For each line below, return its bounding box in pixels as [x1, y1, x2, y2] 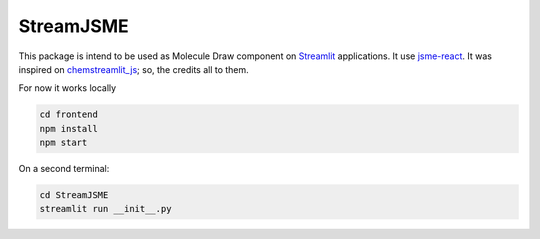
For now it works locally [18, 82, 117, 94]
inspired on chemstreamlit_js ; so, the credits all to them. [18, 63, 249, 75]
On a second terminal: [18, 163, 110, 175]
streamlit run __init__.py [39, 203, 172, 215]
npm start [39, 137, 88, 149]
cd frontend [39, 109, 99, 120]
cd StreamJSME [39, 190, 109, 201]
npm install [39, 123, 99, 134]
